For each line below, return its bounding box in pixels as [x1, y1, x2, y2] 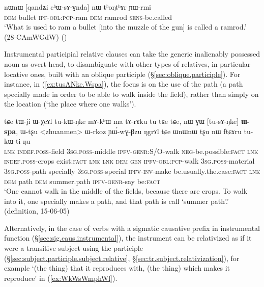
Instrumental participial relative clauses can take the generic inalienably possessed [4, 48, 260, 59]
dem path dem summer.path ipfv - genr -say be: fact [4, 175, 161, 186]
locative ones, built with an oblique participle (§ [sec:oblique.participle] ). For [4, 68, 241, 79]
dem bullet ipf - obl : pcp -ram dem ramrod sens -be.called [4, 11, 172, 22]
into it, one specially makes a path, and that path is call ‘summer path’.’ [4, 195, 229, 206]
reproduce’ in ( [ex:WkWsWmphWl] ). [4, 272, 118, 283]
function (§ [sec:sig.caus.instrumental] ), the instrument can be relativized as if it [4, 232, 252, 243]
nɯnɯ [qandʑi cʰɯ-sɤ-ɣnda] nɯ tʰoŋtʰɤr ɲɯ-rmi [4, 2, 152, 12]
